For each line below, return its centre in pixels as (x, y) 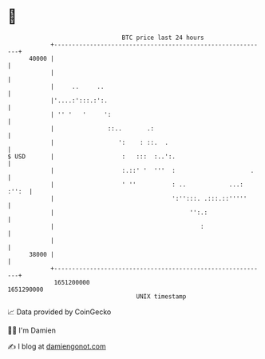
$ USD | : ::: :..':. (92, 156)
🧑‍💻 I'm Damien (32, 330)
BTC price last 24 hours (163, 38)
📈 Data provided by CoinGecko (59, 312)
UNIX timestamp (161, 296)
